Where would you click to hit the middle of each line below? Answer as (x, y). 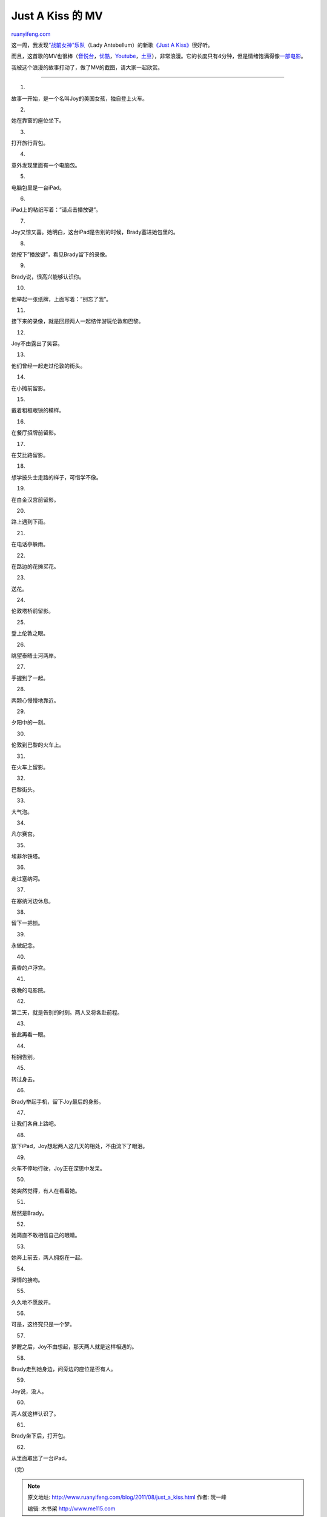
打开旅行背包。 (30, 143)
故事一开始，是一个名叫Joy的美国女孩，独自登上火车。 (79, 98)
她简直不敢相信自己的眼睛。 (46, 1235)
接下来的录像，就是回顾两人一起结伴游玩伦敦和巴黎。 (78, 321)
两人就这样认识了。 (35, 1413)
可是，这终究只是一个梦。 (43, 1324)
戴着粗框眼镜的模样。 (38, 410)
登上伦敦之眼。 (30, 633)
